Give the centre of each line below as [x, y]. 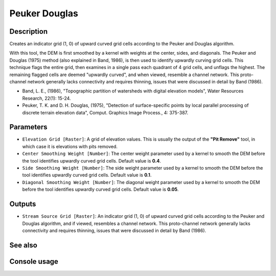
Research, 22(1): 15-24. [47, 98]
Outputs [23, 204]
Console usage [34, 261]
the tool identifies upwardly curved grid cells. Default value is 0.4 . [91, 160]
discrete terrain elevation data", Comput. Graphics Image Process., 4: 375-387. [105, 112]
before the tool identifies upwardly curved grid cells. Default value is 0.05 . [100, 190]
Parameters [28, 127]
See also [24, 245]
